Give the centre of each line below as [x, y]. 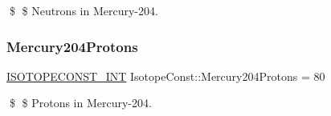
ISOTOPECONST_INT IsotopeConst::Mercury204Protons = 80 [166, 76]
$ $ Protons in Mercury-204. [80, 103]
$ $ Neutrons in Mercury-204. [84, 10]
